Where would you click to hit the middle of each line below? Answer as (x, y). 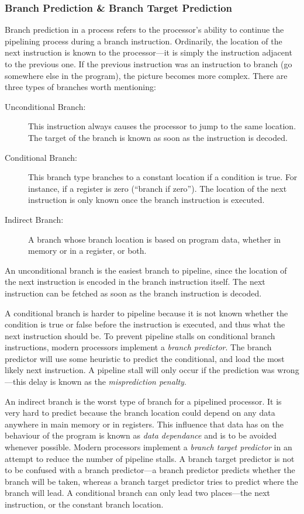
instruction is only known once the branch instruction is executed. (146, 200)
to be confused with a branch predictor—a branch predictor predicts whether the (150, 470)
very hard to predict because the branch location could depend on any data (140, 413)
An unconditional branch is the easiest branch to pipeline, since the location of (146, 270)
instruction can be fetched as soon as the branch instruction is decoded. (133, 293)
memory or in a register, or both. (87, 251)
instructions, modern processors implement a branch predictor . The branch (138, 347)
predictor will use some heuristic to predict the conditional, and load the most (145, 358)
